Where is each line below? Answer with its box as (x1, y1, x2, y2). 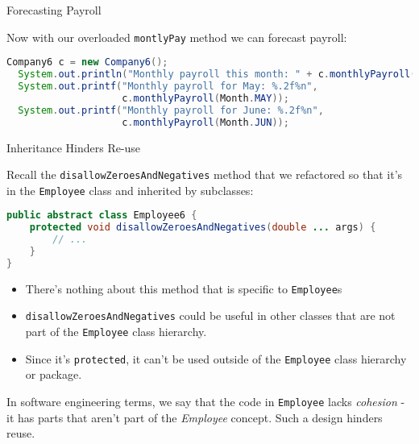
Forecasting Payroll (6, 2, 102, 18)
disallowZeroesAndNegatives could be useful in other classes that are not (25, 307, 396, 324)
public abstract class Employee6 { (6, 210, 197, 222)
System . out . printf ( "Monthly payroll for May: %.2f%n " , (18, 81, 318, 92)
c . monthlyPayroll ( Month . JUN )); (122, 116, 289, 128)
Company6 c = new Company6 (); (6, 56, 168, 68)
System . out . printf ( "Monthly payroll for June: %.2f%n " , (18, 104, 324, 116)
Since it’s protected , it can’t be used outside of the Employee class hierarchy (25, 350, 407, 367)
